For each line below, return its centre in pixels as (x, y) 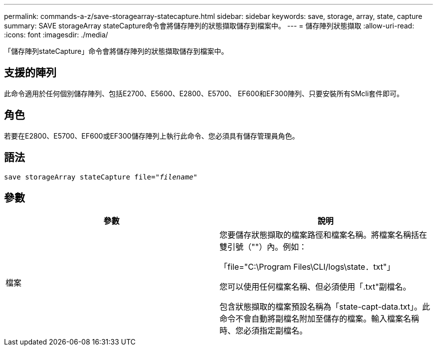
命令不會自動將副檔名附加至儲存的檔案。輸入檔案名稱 (320, 319)
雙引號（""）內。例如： (263, 247)
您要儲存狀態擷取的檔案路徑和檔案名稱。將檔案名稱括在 (324, 235)
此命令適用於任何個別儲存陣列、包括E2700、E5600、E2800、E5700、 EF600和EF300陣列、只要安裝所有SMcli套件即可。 (204, 93)
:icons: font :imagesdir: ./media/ (56, 35)
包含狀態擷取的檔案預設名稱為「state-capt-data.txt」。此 (325, 307)
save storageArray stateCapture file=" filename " (101, 177)
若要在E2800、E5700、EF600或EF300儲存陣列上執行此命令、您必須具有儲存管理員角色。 (152, 136)
